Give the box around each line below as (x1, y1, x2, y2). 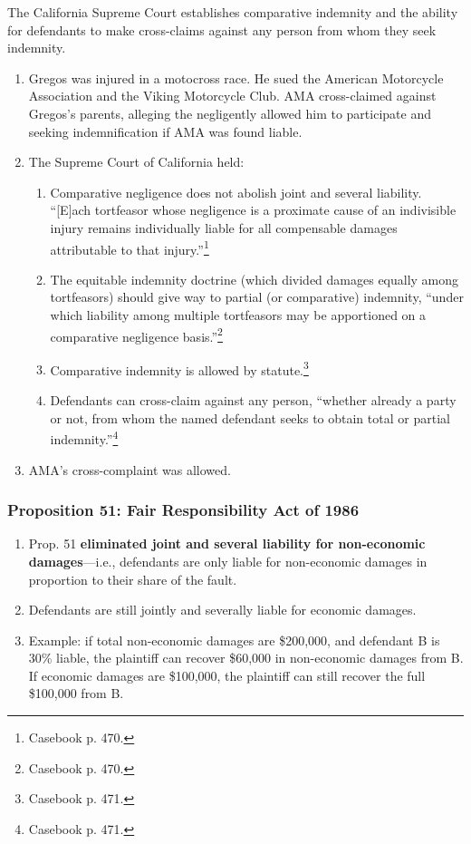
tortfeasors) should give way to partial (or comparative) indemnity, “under (50, 287, 464, 306)
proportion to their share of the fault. (28, 569, 237, 588)
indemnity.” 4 (50, 427, 119, 448)
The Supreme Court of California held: (28, 152, 245, 171)
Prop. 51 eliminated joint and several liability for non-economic (28, 534, 426, 553)
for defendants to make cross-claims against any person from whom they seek (7, 20, 437, 39)
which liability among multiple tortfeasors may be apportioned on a (50, 305, 427, 324)
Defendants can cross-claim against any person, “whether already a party (50, 391, 457, 410)
